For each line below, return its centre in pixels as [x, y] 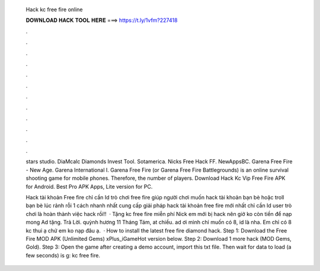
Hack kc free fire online [54, 9]
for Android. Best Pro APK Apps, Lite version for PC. [89, 186]
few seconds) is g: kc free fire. [63, 255]
